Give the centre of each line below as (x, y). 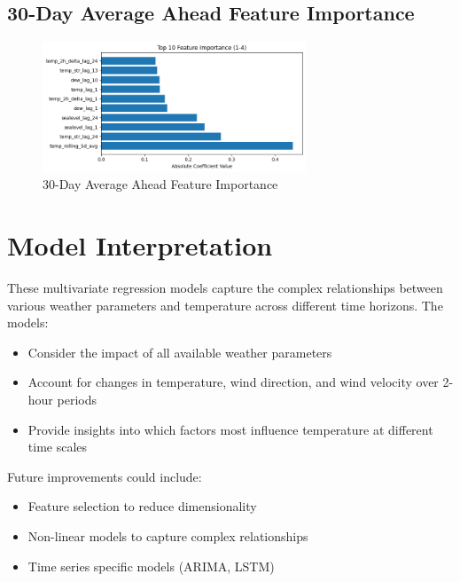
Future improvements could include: (105, 476)
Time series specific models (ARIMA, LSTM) (151, 566)
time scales (58, 447)
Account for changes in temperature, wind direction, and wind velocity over (233, 382)
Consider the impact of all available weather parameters (180, 352)
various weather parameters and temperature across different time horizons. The (225, 305)
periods (77, 399)
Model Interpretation (140, 245)
